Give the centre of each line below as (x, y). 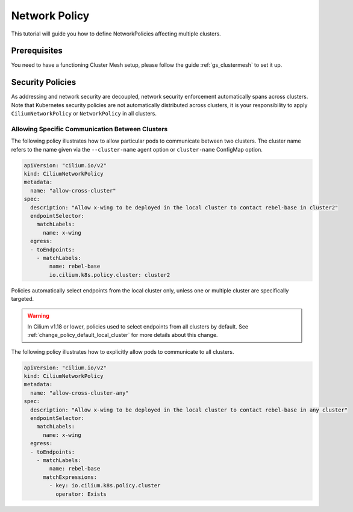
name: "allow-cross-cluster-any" (80, 393)
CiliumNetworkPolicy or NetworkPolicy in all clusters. (84, 114)
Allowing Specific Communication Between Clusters (89, 129)
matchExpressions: (70, 477)
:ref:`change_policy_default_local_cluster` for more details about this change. (123, 335)
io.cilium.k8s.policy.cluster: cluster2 (110, 275)
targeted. (23, 299)
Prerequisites (37, 51)
